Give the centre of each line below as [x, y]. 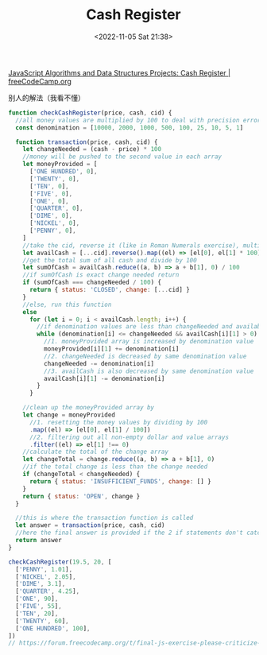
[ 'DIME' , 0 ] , [51, 216]
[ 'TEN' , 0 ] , [49, 186]
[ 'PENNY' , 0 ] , [53, 231]
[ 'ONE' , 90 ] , [37, 599]
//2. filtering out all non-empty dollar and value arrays [129, 437]
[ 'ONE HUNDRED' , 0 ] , [63, 172]
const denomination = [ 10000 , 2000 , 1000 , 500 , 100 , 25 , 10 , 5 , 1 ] [130, 128]
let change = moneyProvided [69, 415]
